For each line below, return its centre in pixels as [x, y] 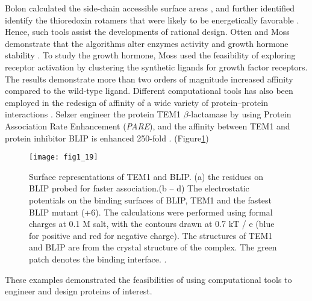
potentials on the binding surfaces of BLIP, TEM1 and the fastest [150, 200]
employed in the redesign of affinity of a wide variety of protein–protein [136, 102]
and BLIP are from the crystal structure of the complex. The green [153, 247]
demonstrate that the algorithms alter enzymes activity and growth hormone [147, 43]
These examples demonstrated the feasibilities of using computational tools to [148, 279]
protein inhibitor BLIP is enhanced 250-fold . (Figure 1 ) [107, 138]
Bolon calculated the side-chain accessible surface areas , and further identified [150, 8]
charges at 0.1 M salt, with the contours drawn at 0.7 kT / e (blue [152, 224]
